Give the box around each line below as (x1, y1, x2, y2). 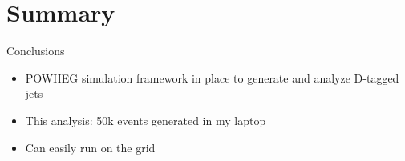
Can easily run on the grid (25, 139, 156, 155)
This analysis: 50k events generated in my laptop (25, 111, 266, 128)
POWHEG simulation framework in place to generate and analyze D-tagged (25, 69, 399, 86)
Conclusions (6, 42, 65, 59)
